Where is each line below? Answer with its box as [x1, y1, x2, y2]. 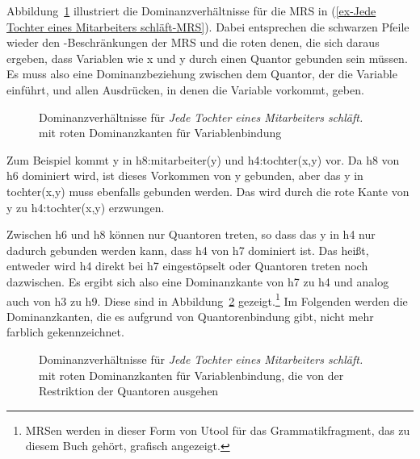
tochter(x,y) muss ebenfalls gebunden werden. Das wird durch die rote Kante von [6, 182, 409, 199]
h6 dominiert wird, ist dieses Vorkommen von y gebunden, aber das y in [6, 167, 363, 184]
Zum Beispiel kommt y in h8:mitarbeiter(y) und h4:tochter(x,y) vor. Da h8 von [6, 151, 400, 168]
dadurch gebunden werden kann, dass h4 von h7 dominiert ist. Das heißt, [6, 241, 369, 258]
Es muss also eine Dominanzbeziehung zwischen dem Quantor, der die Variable [6, 65, 397, 82]
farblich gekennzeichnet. [6, 323, 124, 340]
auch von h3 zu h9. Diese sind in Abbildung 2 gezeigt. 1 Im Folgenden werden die [6, 290, 408, 309]
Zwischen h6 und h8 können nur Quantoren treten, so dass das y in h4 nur [6, 226, 376, 243]
